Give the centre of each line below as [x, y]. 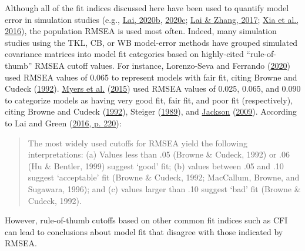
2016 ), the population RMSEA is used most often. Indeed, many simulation [141, 31]
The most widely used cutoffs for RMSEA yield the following [138, 143]
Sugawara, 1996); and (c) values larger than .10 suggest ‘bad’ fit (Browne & [164, 188]
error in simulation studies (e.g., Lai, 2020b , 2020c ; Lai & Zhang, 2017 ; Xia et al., [152, 19]
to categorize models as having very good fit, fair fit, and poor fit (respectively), [149, 100]
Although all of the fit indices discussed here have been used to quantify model [147, 8]
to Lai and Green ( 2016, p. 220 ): [63, 123]
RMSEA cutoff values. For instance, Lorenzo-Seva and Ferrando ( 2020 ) [162, 65]
